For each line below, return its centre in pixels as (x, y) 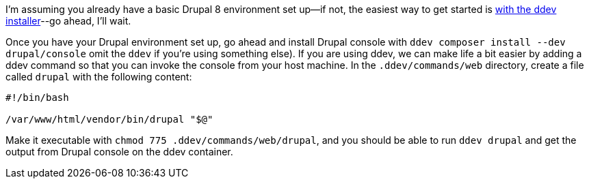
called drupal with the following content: (99, 77)
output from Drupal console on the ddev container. (119, 152)
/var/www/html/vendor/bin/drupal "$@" (109, 119)
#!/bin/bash (37, 97)
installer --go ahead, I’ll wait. (68, 21)
